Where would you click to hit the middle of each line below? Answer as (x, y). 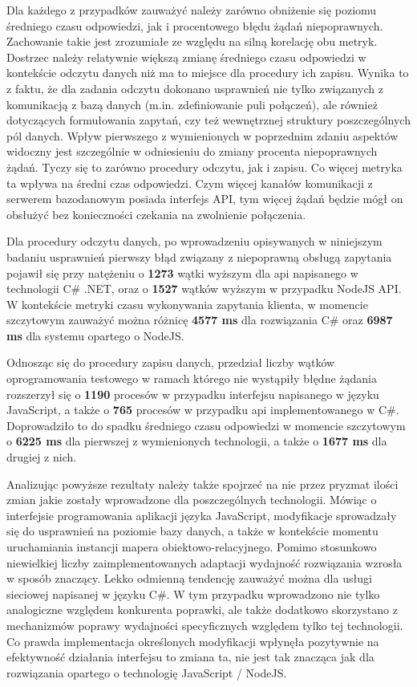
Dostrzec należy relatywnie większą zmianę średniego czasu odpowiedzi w (186, 57)
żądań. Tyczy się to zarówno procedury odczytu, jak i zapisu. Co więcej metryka (204, 167)
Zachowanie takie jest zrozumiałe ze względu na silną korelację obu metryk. (192, 41)
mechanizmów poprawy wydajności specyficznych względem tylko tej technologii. (205, 625)
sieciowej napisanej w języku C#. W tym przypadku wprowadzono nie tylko (193, 594)
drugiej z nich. (42, 457)
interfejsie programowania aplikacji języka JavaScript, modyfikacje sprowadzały (202, 515)
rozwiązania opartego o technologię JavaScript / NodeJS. (147, 672)
